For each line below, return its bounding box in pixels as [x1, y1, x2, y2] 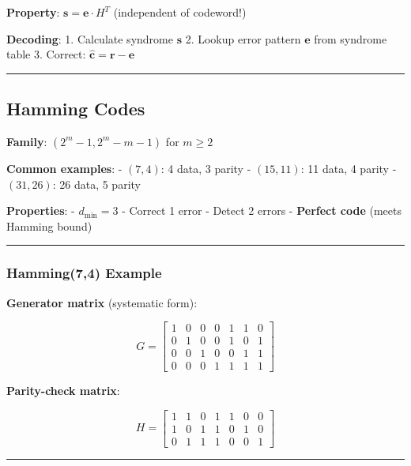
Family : [6, 133, 47, 149]
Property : [6, 4, 60, 20]
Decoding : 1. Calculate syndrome [6, 30, 173, 47]
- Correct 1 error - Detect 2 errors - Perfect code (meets [122, 202, 402, 219]
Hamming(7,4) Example [6, 263, 162, 283]
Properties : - [6, 202, 75, 219]
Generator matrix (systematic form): [6, 294, 198, 310]
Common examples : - [6, 160, 123, 176]
